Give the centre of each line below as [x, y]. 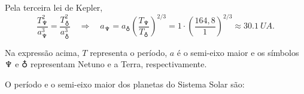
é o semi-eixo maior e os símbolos [238, 52]
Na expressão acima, [42, 52]
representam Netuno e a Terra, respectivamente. [119, 64]
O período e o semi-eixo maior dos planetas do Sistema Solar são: [125, 84]
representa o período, [129, 52]
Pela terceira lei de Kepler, [54, 7]
